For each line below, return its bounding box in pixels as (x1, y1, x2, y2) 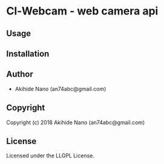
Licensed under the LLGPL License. (6, 152, 95, 159)
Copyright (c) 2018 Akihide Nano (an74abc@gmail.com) (6, 119, 145, 126)
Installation (6, 48, 49, 58)
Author (6, 69, 33, 80)
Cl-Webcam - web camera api (6, 4, 159, 18)
